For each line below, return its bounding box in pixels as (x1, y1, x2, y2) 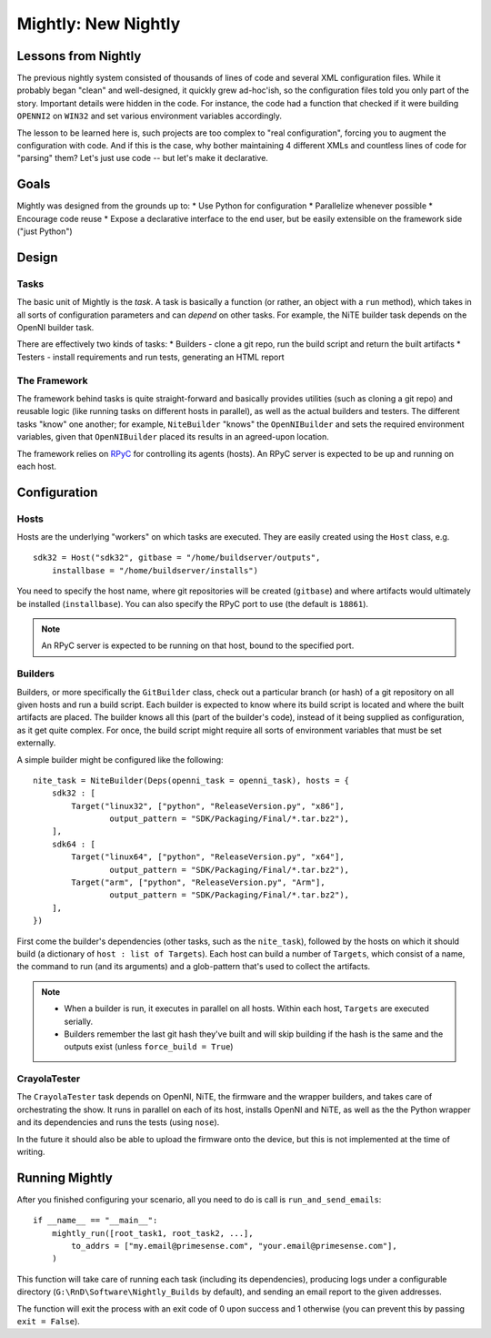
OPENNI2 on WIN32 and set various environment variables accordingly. (16, 110, 282, 122)
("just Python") (16, 226, 73, 237)
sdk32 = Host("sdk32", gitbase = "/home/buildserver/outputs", (33, 552, 321, 563)
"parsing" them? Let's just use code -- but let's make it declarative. (16, 153, 268, 164)
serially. (64, 1016, 94, 1027)
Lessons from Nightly (16, 48, 142, 64)
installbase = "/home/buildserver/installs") (51, 565, 259, 575)
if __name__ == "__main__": (33, 1215, 158, 1226)
